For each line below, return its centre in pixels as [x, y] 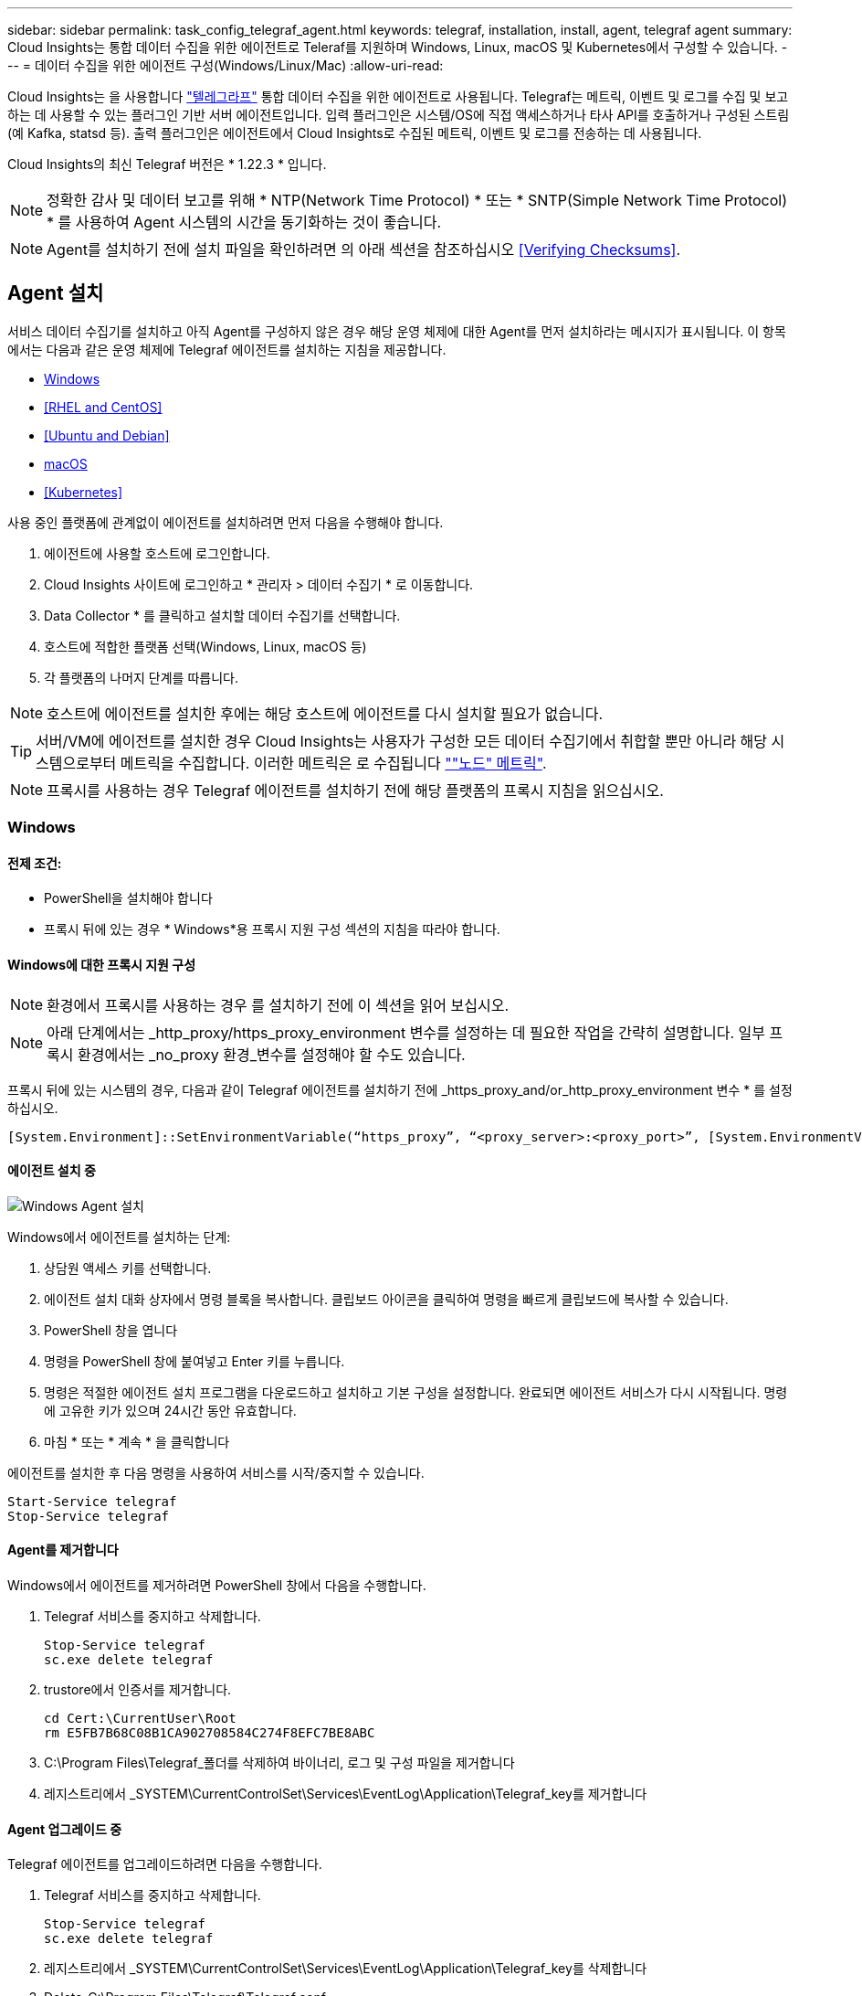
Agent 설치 [56, 293]
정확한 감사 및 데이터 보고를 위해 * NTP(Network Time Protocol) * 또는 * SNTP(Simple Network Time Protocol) [417, 200]
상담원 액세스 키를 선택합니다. [128, 1268]
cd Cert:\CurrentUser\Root [140, 1719]
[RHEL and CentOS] [103, 407]
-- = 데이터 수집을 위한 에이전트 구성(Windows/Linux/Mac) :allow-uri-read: [226, 65]
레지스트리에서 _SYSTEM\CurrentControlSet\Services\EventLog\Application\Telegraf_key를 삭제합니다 [346, 1969]
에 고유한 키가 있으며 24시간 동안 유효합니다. [170, 1410]
